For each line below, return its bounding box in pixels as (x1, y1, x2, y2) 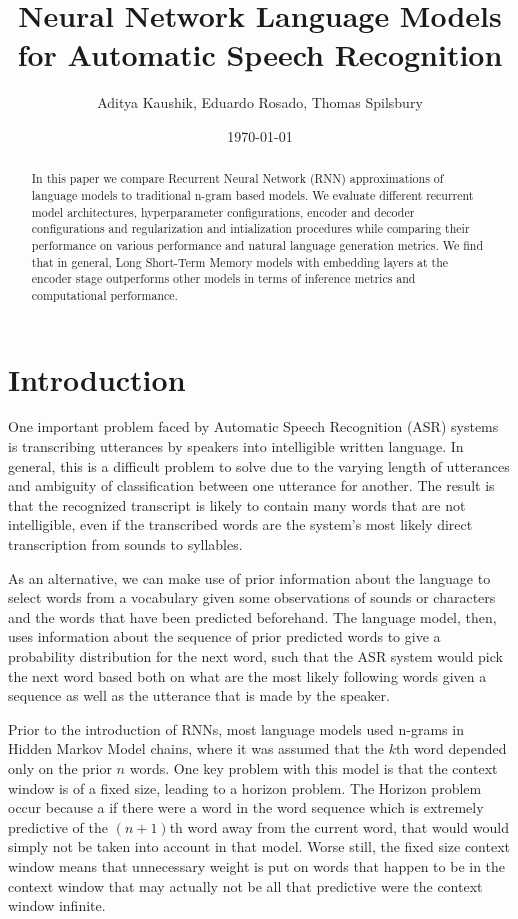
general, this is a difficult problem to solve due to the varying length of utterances (8, 455, 510, 476)
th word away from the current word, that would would (169, 816, 509, 837)
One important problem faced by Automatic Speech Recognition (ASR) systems (8, 416, 499, 437)
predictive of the (8, 816, 108, 837)
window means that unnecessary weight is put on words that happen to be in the (8, 855, 506, 876)
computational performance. (31, 286, 178, 303)
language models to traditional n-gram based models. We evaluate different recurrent (31, 186, 474, 203)
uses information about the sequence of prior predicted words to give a (8, 626, 441, 647)
